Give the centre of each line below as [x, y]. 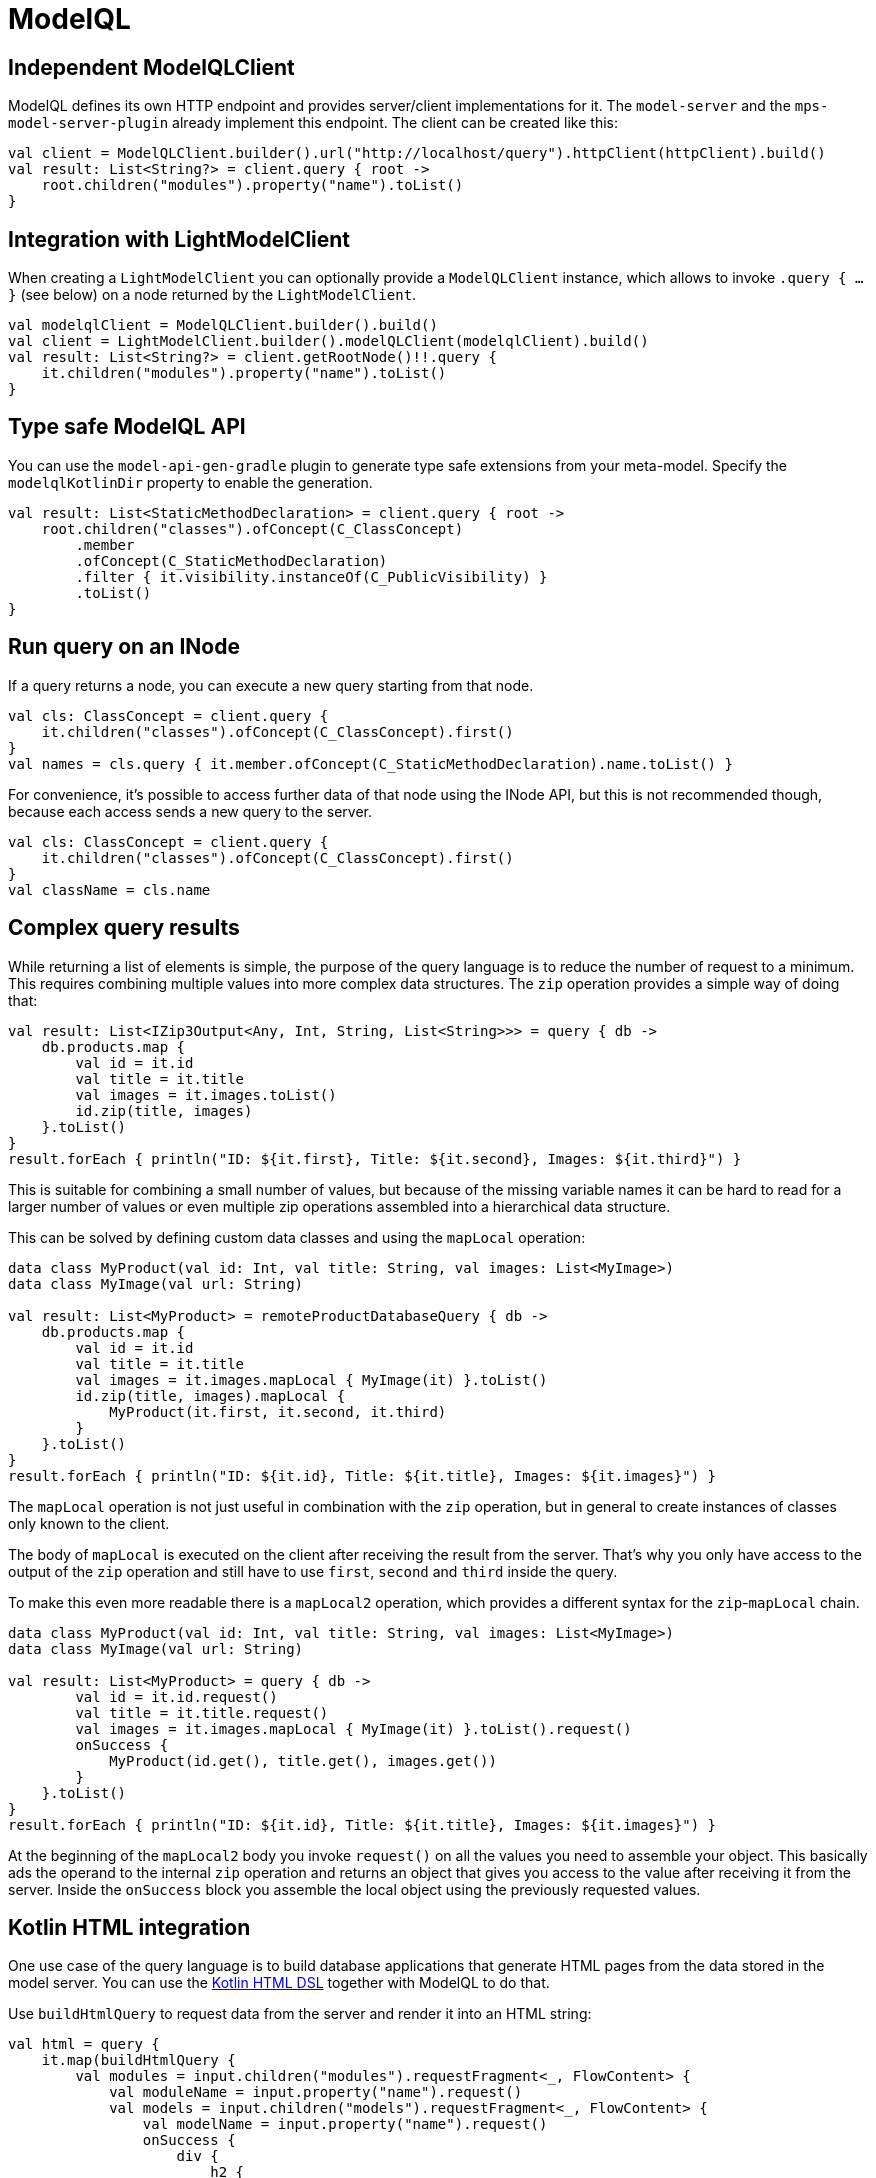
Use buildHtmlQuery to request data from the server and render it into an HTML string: [300, 2014]
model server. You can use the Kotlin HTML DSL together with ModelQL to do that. [279, 1983]
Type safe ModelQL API [127, 427]
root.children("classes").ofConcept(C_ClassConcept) [252, 528]
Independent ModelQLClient [151, 67]
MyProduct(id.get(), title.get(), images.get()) [303, 1760]
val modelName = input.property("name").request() [345, 2124]
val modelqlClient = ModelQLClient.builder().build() [223, 325]
